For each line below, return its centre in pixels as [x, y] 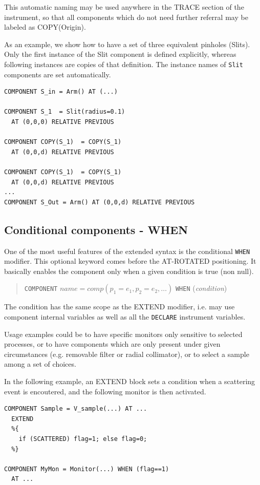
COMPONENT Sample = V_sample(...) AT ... [76, 409]
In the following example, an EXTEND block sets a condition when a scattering [130, 381]
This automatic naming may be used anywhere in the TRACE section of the [124, 7]
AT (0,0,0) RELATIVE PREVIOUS [63, 122]
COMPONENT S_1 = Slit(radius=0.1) [65, 112]
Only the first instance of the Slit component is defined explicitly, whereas [120, 54]
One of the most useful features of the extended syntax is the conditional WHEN [127, 251]
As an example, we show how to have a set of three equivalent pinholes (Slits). [127, 44]
